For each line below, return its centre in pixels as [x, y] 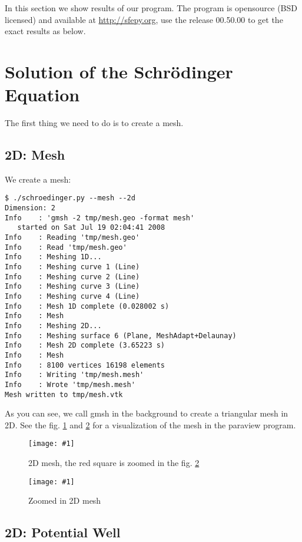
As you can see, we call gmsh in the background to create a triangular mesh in [147, 413]
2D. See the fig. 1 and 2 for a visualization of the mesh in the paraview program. [150, 424]
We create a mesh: [38, 179]
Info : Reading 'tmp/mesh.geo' [72, 238]
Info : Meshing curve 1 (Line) [72, 267]
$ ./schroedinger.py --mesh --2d [70, 198]
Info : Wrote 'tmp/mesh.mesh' [70, 384]
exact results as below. [45, 31]
